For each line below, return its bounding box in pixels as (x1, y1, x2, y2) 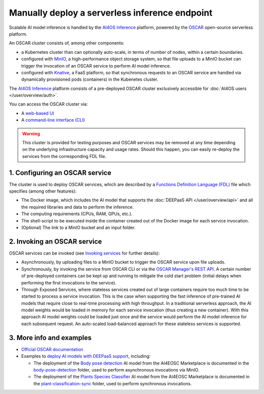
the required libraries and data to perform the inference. (21, 204, 134, 210)
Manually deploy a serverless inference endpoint (9, 7, 213, 18)
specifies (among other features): (9, 188, 77, 194)
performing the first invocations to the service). (21, 280, 117, 285)
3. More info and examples (9, 333, 92, 342)
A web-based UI (21, 110, 54, 116)
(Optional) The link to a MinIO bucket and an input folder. (21, 225, 136, 231)
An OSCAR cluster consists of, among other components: (9, 40, 125, 46)
